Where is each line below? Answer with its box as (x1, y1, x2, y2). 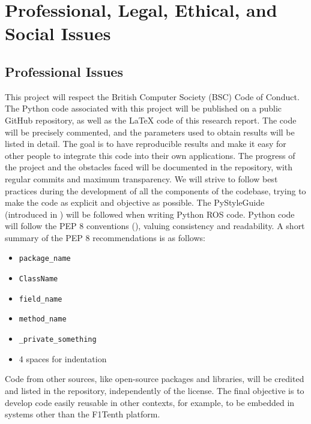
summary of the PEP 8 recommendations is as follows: (5, 231, 205, 243)
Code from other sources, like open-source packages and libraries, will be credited (5, 372, 304, 385)
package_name (19, 254, 71, 263)
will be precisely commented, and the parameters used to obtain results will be (5, 125, 295, 138)
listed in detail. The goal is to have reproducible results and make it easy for (5, 137, 286, 150)
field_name (19, 294, 62, 303)
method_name (19, 315, 67, 324)
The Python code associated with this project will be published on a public (5, 102, 282, 115)
